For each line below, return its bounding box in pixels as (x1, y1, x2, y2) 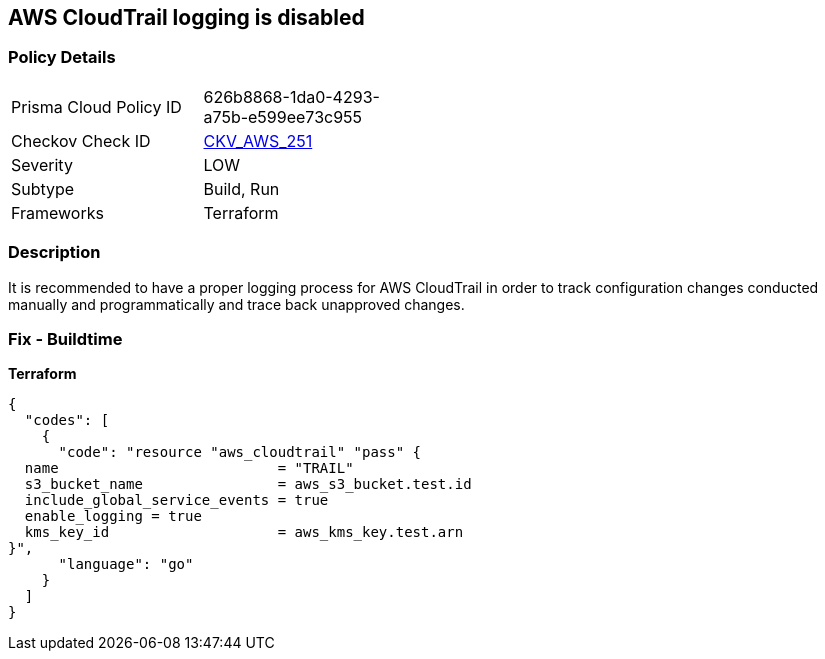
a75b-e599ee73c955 (203, 106, 363, 127)
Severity (11, 154, 73, 175)
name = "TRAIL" (24, 460, 354, 477)
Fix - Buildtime (8, 328, 123, 349)
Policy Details (8, 47, 116, 68)
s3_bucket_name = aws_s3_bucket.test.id (24, 476, 472, 493)
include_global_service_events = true (24, 492, 329, 509)
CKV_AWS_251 (203, 130, 313, 151)
